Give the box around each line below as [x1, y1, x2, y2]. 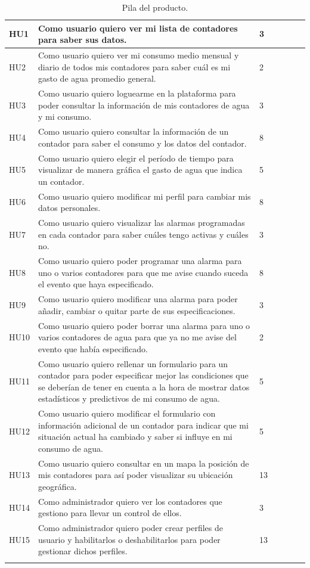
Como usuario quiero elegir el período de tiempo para [38, 151, 234, 164]
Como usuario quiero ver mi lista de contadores [38, 21, 238, 34]
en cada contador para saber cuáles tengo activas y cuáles [38, 228, 249, 240]
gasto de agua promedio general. [38, 72, 156, 85]
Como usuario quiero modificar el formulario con [38, 407, 216, 420]
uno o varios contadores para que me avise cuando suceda [38, 266, 249, 278]
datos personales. [38, 201, 101, 214]
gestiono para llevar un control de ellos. [38, 507, 182, 519]
